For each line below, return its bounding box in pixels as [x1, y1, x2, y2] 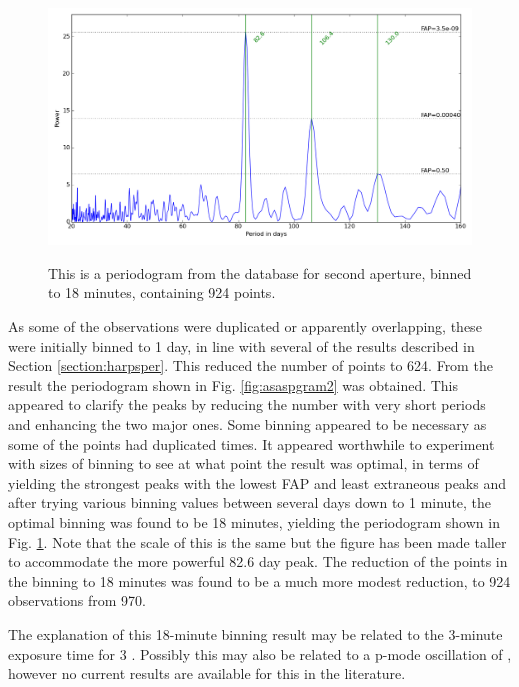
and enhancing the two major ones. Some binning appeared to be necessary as [8, 414, 487, 434]
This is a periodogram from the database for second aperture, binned [48, 262, 472, 283]
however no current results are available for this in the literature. [8, 663, 406, 684]
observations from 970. [8, 590, 146, 611]
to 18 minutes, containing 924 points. [48, 282, 276, 303]
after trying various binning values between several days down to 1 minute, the [8, 492, 492, 513]
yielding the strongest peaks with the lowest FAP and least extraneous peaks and [8, 472, 506, 493]
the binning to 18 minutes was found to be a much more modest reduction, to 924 [8, 570, 511, 591]
